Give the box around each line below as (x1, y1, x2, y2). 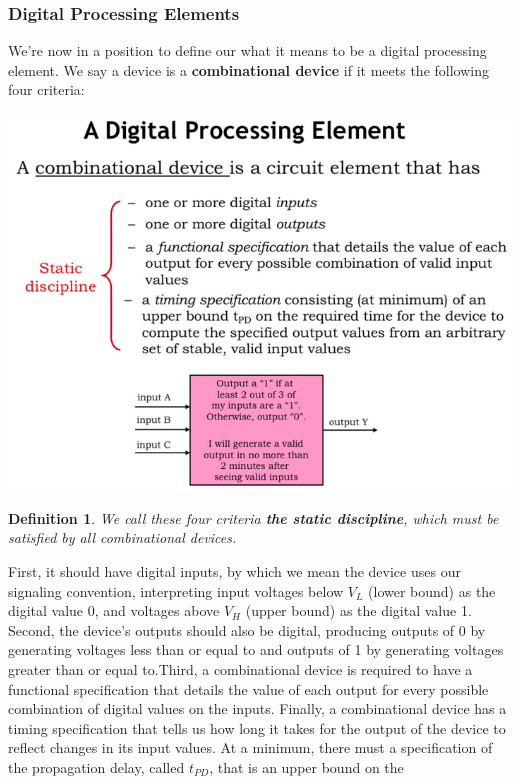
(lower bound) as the (368, 580, 496, 601)
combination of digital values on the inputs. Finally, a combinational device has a (8, 698, 507, 719)
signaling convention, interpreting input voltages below (8, 580, 344, 601)
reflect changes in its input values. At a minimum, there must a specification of (8, 737, 493, 758)
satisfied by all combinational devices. (8, 527, 237, 548)
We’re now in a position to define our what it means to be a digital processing (8, 40, 487, 61)
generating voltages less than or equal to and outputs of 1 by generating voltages (8, 639, 504, 660)
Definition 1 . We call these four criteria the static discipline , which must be (8, 507, 499, 528)
